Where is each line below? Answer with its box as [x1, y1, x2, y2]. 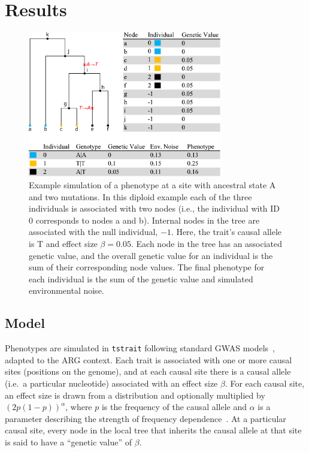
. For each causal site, [225, 376, 305, 389]
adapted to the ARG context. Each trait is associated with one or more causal [5, 353, 292, 366]
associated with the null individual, [29, 225, 158, 238]
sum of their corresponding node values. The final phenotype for [29, 261, 265, 273]
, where [65, 400, 92, 413]
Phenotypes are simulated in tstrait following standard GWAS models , [5, 342, 275, 354]
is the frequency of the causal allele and [101, 400, 247, 413]
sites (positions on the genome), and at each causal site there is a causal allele [5, 365, 291, 378]
